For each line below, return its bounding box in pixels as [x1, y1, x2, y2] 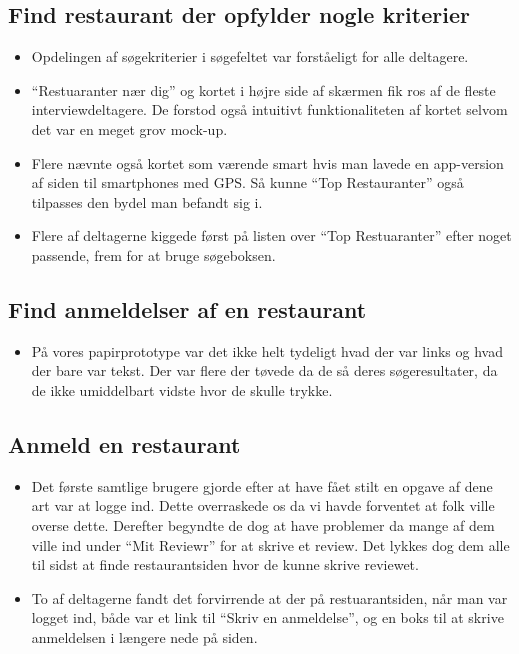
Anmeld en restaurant [8, 428, 241, 459]
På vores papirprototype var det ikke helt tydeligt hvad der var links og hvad [31, 340, 503, 361]
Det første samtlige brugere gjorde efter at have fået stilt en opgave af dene [31, 475, 493, 496]
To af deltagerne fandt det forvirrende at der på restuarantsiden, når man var [31, 587, 508, 608]
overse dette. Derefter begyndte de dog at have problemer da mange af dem [31, 514, 495, 535]
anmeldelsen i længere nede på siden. [31, 626, 258, 647]
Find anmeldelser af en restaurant [8, 293, 367, 324]
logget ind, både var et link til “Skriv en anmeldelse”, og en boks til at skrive [31, 607, 504, 628]
